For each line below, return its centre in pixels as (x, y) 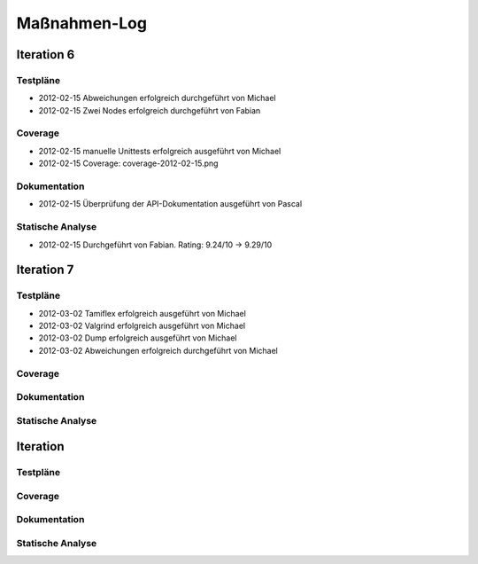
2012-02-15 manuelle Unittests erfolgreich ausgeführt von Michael (160, 151)
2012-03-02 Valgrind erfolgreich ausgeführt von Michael (142, 326)
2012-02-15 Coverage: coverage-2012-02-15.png (128, 163)
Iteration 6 (46, 55)
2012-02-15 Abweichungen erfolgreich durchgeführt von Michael (157, 98)
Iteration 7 (45, 270)
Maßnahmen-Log (82, 23)
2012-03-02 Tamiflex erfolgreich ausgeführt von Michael (143, 313)
